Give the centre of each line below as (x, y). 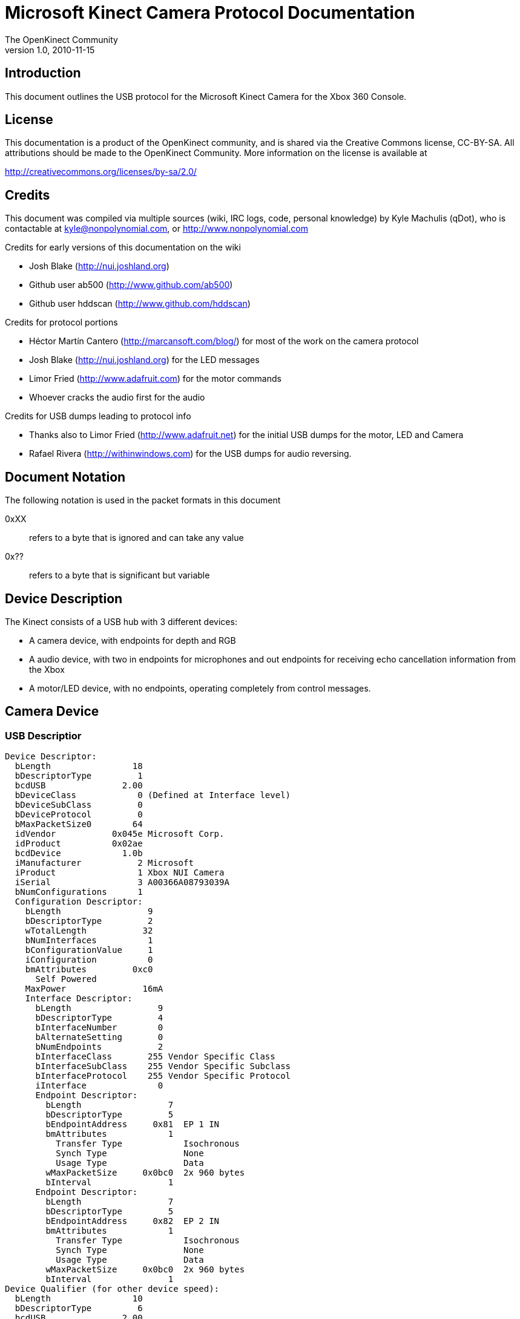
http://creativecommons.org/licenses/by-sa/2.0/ (101, 172)
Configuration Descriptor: (79, 902)
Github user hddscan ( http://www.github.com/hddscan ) (140, 304)
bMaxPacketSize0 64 (79, 824)
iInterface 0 (99, 1086)
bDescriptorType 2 (89, 921)
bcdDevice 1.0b (79, 853)
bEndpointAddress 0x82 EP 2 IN (133, 1221)
